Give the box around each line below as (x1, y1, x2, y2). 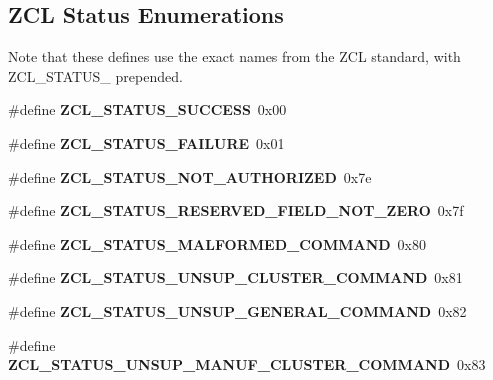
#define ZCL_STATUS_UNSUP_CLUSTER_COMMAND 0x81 (8, 267, 463, 288)
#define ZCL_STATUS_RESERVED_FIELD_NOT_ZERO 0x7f (8, 200, 464, 221)
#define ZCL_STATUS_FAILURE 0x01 (8, 132, 285, 153)
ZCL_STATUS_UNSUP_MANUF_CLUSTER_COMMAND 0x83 (8, 354, 486, 375)
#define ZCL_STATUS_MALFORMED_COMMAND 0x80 (8, 233, 426, 254)
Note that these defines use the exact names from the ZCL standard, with (8, 46, 461, 67)
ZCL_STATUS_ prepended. (8, 65, 183, 86)
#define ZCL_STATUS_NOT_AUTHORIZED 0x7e (8, 166, 372, 187)
